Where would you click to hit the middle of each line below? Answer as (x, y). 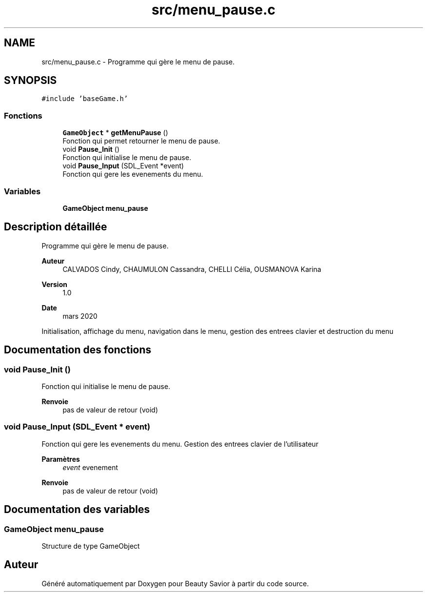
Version (54, 284)
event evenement (90, 467)
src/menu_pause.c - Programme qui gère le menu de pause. (138, 62)
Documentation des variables (77, 510)
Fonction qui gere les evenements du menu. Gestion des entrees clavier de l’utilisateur (180, 444)
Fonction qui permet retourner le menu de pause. (141, 141)
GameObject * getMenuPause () (115, 133)
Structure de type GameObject (91, 546)
